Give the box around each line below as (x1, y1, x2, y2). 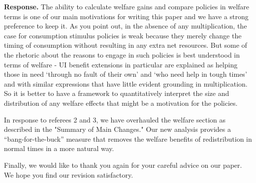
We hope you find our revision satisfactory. (4, 169, 133, 180)
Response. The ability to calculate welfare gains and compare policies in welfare (4, 1, 250, 11)
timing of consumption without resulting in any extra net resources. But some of (4, 40, 247, 50)
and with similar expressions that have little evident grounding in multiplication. (4, 78, 248, 89)
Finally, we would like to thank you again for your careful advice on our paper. (4, 159, 242, 170)
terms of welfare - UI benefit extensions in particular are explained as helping (4, 59, 238, 69)
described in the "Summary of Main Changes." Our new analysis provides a (4, 124, 231, 134)
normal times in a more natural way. (4, 143, 114, 153)
